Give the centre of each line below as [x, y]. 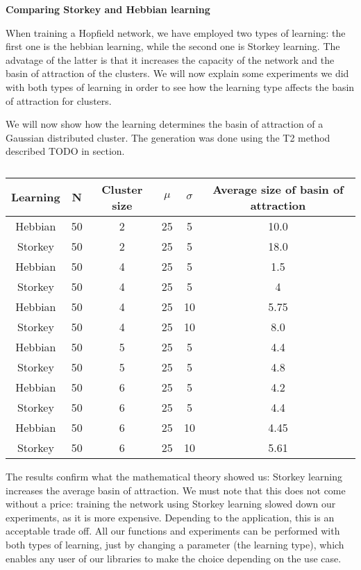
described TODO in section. [65, 151]
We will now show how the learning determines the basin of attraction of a [165, 124]
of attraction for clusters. [59, 100]
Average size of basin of [278, 189]
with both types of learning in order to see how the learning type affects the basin [180, 86]
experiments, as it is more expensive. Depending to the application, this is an [170, 517]
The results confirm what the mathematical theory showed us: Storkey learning [174, 476]
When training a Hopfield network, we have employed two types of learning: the [176, 32]
